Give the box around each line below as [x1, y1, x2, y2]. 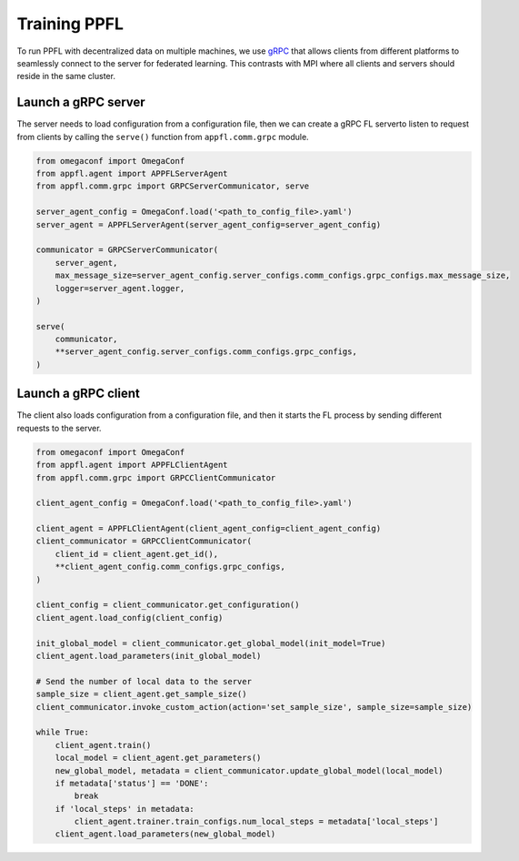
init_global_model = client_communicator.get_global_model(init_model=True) [35, 638, 386, 648]
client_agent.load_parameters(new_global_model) [55, 829, 276, 839]
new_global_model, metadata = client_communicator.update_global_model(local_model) [55, 765, 444, 775]
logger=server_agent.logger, [55, 283, 185, 293]
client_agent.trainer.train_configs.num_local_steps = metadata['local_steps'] [74, 816, 439, 827]
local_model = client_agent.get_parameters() [55, 753, 262, 764]
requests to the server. [16, 422, 102, 433]
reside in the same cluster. [16, 71, 115, 82]
